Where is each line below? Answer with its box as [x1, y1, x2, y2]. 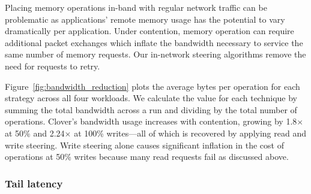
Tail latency [5, 175, 63, 190]
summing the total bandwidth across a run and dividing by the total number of [5, 103, 297, 116]
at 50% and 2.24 [5, 126, 65, 139]
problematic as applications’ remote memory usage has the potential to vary [5, 13, 285, 25]
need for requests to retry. [5, 59, 100, 72]
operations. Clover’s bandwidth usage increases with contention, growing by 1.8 [5, 115, 297, 128]
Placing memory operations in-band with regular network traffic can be [5, 1, 267, 13]
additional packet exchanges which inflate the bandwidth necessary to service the [5, 36, 303, 48]
